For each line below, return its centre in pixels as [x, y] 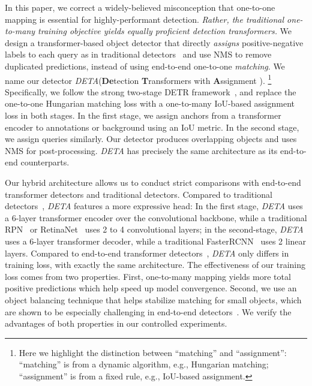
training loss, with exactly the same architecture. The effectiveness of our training [155, 265]
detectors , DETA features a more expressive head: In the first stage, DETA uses [154, 206]
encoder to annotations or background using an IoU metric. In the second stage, [152, 127]
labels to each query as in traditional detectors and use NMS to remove [138, 54]
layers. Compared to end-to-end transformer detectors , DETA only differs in [147, 253]
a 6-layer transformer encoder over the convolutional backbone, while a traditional [156, 217]
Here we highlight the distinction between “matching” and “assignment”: [153, 352]
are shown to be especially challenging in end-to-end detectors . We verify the [148, 311]
